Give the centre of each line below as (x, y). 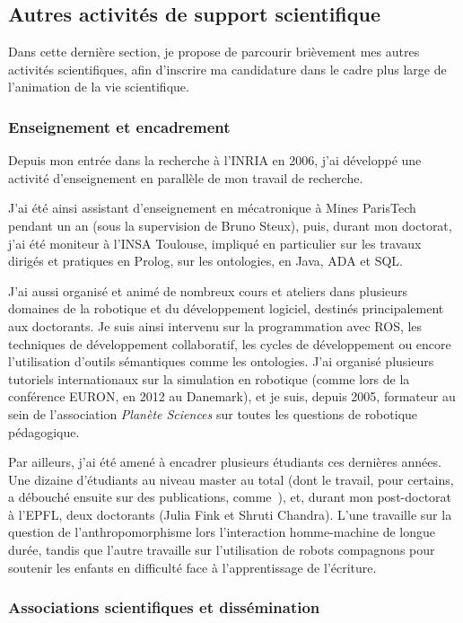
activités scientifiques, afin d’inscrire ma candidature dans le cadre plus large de (227, 69)
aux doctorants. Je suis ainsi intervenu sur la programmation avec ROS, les (215, 325)
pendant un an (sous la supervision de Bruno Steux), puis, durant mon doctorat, (230, 225)
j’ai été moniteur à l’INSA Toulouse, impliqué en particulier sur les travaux (215, 243)
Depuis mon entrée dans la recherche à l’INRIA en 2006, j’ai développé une (215, 160)
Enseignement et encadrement (119, 126)
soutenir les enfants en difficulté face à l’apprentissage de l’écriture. (192, 567)
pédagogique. (44, 431)
